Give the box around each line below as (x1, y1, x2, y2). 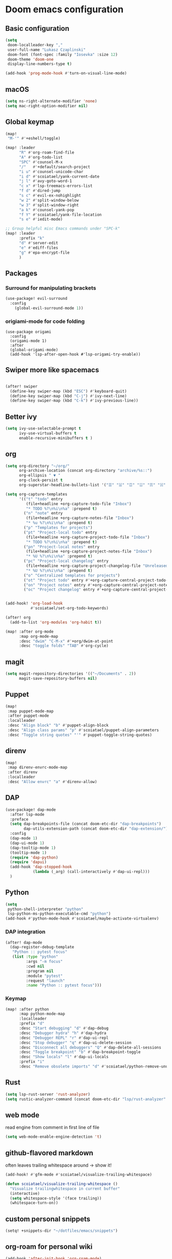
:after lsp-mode (10, 812, 45, 817)
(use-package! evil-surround (5, 296, 68, 301)
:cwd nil (26, 964, 45, 969)
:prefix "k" (18, 236, 45, 241)
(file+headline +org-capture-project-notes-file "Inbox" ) (26, 549, 153, 554)
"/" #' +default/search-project (18, 164, 91, 169)
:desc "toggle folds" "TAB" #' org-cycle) (18, 643, 109, 648)
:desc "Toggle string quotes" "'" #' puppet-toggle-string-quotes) (7, 732, 153, 737)
